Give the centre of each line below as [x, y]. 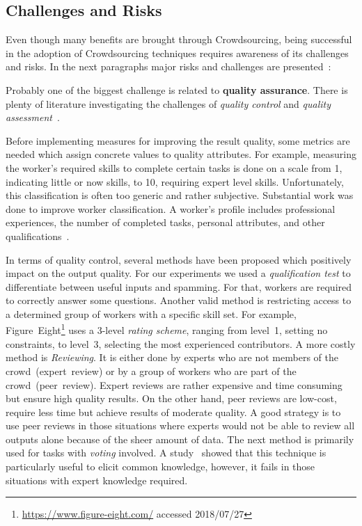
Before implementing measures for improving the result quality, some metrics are [178, 140]
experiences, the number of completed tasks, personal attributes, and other [165, 222]
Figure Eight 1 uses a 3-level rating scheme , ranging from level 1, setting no [167, 329]
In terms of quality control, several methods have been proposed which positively [179, 259]
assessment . [33, 117]
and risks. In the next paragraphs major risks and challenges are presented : [168, 66]
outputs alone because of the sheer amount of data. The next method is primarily [180, 439]
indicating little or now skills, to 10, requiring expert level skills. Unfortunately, [175, 181]
